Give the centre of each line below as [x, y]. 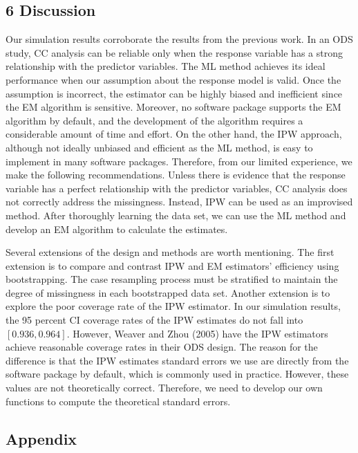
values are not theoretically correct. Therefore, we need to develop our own [164, 388]
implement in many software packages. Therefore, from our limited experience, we [179, 161]
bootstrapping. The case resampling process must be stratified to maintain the [172, 279]
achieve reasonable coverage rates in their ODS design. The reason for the [162, 347]
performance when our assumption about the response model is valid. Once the [173, 79]
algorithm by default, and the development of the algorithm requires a [154, 120]
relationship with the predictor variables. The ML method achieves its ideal [166, 66]
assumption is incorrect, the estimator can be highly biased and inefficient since [174, 93]
